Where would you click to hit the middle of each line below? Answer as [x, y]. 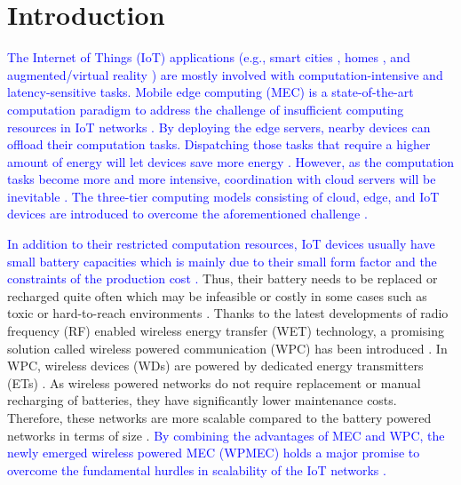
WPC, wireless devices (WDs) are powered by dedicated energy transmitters [215, 366]
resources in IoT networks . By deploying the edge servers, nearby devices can [219, 127]
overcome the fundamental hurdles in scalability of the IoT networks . [197, 469]
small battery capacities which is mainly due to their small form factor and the [222, 261]
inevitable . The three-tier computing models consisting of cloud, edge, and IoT [223, 196]
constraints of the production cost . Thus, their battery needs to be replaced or [223, 278]
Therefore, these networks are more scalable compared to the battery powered [219, 417]
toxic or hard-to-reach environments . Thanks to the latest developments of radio [228, 313]
